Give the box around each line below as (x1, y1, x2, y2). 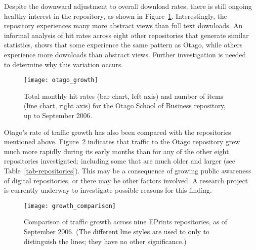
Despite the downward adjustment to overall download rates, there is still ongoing (4, 1, 252, 11)
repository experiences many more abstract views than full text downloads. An (4, 20, 243, 31)
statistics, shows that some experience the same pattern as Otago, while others (4, 40, 243, 50)
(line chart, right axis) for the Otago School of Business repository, (24, 100, 226, 111)
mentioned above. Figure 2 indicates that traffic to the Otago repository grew (4, 136, 240, 147)
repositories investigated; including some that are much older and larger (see (4, 156, 236, 166)
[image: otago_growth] (24, 77, 98, 84)
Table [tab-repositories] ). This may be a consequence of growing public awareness (4, 165, 251, 175)
